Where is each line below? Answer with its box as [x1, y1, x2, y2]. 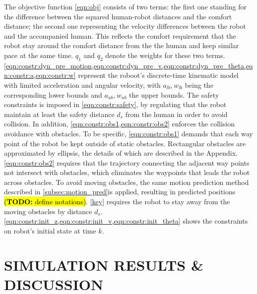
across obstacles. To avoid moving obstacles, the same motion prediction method [4, 176, 249, 187]
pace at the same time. [4, 50, 73, 60]
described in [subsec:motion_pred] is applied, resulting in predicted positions [4, 186, 236, 197]
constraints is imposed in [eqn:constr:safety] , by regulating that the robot [4, 99, 227, 110]
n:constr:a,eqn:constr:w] [4, 70, 76, 80]
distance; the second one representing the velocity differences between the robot [4, 21, 246, 31]
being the [185, 79, 213, 90]
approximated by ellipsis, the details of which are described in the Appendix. [4, 148, 238, 158]
